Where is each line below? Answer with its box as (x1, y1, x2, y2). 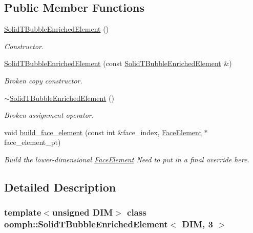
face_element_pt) (4, 137, 61, 147)
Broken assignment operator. (4, 110, 94, 120)
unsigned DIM (52, 206, 113, 219)
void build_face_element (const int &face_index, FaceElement (4, 126, 202, 137)
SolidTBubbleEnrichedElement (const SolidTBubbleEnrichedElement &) (4, 58, 232, 69)
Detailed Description (4, 179, 116, 195)
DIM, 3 (182, 218, 213, 230)
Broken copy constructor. (4, 75, 82, 86)
